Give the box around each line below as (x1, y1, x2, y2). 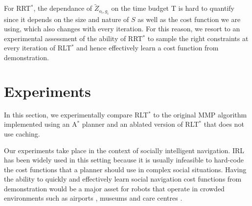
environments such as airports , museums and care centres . (4, 193, 183, 203)
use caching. (4, 128, 40, 138)
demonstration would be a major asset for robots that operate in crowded (4, 183, 225, 193)
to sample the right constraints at (147, 33, 249, 43)
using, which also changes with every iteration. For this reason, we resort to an (4, 23, 240, 34)
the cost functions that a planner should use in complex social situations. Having (4, 164, 247, 174)
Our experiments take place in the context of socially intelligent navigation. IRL (4, 145, 245, 155)
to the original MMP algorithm (153, 109, 247, 119)
